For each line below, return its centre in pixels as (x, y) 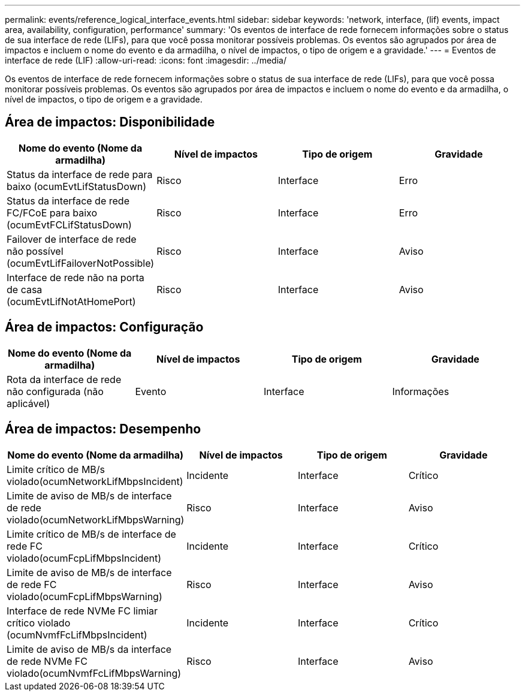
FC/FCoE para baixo (52, 213)
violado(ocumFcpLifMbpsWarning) (85, 596)
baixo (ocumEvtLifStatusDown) (77, 186)
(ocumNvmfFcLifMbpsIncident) (77, 635)
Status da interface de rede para (80, 174)
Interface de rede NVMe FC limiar (82, 611)
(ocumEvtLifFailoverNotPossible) (81, 263)
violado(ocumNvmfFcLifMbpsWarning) (94, 673)
